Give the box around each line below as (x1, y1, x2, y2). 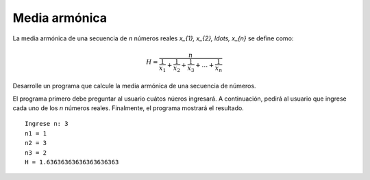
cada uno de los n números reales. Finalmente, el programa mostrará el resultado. (12, 104, 245, 112)
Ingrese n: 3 (25, 120, 69, 128)
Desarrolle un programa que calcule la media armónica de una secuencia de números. (12, 82, 256, 90)
